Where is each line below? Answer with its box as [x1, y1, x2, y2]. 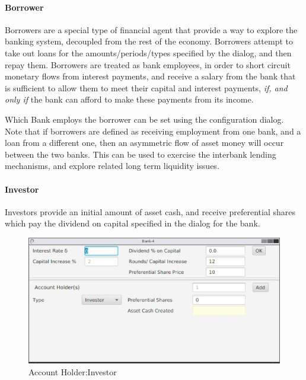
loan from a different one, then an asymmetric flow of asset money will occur [5, 136, 284, 149]
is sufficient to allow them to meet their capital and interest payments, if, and [5, 81, 288, 94]
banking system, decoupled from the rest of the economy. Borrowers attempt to [5, 35, 293, 47]
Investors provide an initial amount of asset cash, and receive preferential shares [5, 205, 295, 218]
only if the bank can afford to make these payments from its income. [5, 93, 254, 106]
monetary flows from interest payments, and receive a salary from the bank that [5, 70, 296, 82]
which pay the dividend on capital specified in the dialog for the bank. [5, 217, 260, 229]
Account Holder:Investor [28, 365, 117, 378]
